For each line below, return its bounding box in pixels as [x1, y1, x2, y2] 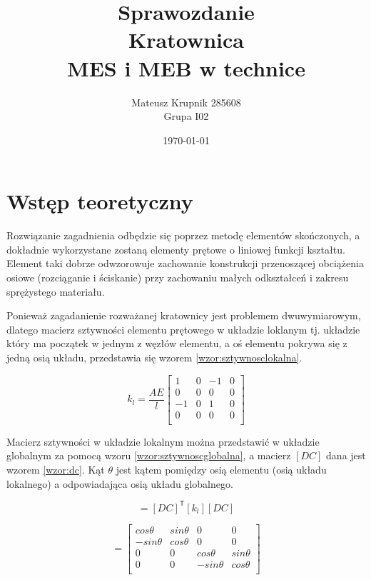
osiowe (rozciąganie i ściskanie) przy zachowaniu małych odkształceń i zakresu [6, 270, 349, 284]
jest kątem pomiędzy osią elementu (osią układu [116, 461, 327, 476]
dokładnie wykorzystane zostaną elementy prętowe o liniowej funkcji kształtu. [6, 241, 345, 256]
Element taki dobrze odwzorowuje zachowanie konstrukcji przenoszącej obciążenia [6, 256, 364, 271]
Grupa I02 [163, 109, 209, 124]
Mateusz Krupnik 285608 [131, 94, 241, 109]
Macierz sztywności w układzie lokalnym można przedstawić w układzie [6, 434, 320, 449]
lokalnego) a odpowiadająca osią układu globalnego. [6, 476, 233, 491]
